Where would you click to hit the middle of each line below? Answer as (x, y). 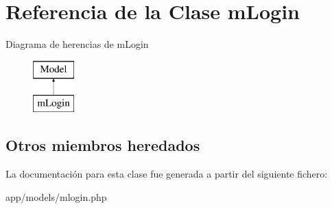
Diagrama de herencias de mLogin (77, 44)
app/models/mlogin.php (56, 196)
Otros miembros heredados (103, 145)
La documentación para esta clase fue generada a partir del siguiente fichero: (167, 174)
